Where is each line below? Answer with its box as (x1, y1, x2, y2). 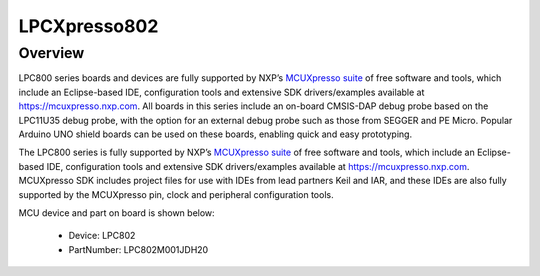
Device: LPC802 (68, 230, 136, 242)
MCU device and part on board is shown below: (18, 206, 215, 219)
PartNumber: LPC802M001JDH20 (68, 243, 209, 255)
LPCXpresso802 (18, 15, 159, 37)
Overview (18, 44, 85, 62)
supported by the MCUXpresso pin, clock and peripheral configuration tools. (18, 188, 334, 200)
